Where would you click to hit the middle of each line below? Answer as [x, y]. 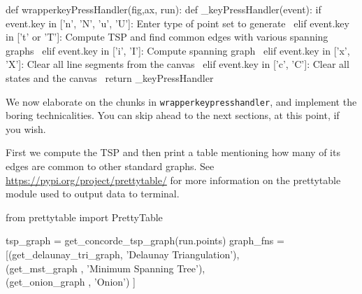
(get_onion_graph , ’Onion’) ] [71, 282]
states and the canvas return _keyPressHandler [110, 77]
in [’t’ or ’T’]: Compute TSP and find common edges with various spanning [167, 37]
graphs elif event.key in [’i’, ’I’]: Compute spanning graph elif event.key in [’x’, [178, 50]
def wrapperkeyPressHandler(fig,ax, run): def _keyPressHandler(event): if [164, 9]
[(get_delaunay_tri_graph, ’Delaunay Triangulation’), [123, 254]
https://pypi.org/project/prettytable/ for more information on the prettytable [173, 180]
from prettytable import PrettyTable [84, 217]
